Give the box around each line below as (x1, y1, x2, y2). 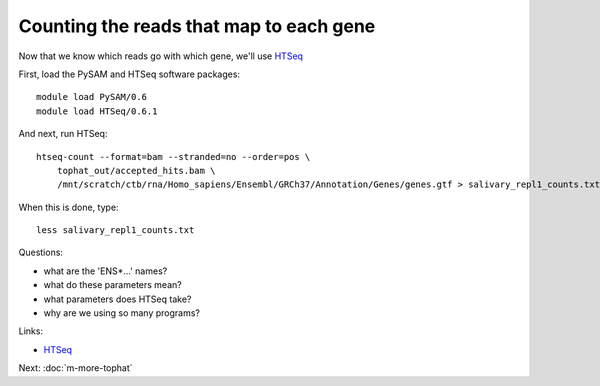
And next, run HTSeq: (18, 128, 108, 140)
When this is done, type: (18, 201, 119, 213)
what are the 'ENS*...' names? (43, 265, 168, 277)
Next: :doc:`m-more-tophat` (18, 362, 134, 374)
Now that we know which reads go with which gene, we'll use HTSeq (18, 50, 304, 62)
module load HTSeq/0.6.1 (36, 105, 158, 117)
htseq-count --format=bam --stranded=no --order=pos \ (36, 151, 311, 162)
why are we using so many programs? (43, 307, 200, 319)
